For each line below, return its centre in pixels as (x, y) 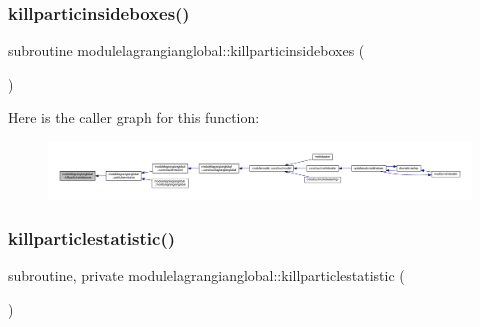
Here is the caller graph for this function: (134, 117)
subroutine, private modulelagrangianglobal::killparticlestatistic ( (206, 275)
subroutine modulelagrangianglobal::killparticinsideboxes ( (186, 50)
